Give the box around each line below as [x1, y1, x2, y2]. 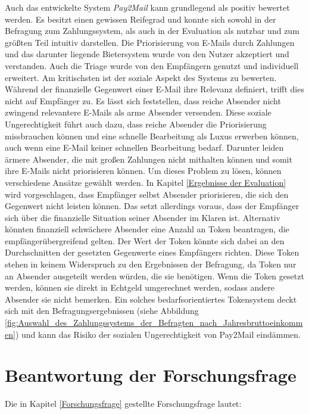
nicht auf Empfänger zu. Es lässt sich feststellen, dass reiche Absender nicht [5, 94, 281, 107]
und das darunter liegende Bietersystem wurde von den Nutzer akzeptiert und [5, 48, 289, 60]
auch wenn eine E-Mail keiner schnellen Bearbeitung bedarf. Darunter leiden [5, 141, 284, 154]
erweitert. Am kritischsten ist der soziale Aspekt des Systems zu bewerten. [5, 71, 277, 83]
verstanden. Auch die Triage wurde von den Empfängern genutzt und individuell [5, 59, 299, 71]
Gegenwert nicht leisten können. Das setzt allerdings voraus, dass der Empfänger [5, 200, 299, 212]
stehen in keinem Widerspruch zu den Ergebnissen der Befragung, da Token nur [5, 258, 296, 270]
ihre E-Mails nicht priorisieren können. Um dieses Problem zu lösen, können [5, 164, 282, 177]
